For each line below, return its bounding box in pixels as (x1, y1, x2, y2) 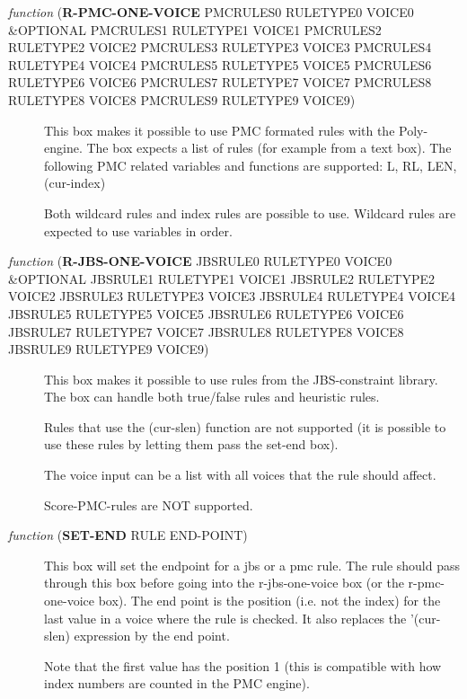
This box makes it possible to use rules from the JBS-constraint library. (44, 369, 438, 388)
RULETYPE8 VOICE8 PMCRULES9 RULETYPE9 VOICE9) (8, 90, 356, 109)
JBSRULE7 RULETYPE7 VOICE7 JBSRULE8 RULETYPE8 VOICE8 (8, 322, 404, 341)
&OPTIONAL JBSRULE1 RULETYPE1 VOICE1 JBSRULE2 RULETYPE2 (8, 269, 436, 288)
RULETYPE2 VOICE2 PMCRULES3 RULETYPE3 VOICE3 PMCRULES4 (8, 38, 432, 57)
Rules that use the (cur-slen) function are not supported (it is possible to (44, 417, 446, 436)
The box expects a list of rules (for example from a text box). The (86, 138, 452, 157)
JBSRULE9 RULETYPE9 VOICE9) (8, 340, 209, 358)
